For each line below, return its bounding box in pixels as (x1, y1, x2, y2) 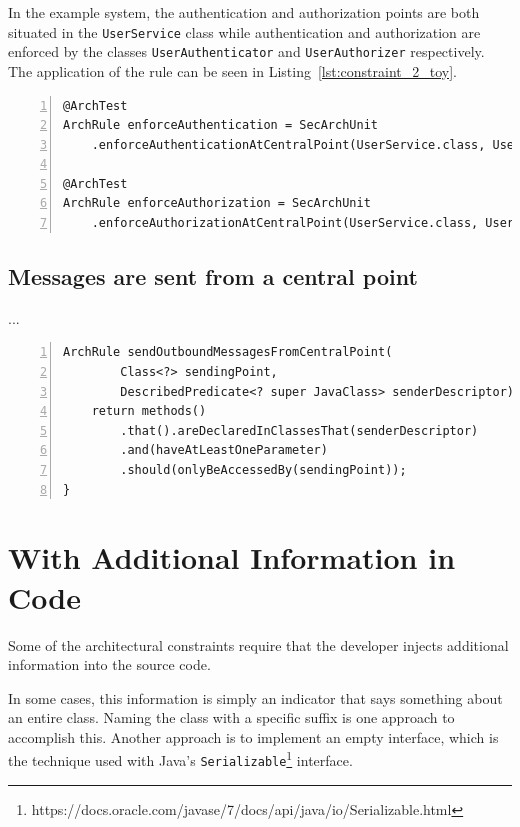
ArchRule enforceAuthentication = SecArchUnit (63, 118, 378, 133)
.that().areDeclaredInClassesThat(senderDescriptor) (120, 423, 479, 438)
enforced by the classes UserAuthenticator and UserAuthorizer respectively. (8, 41, 485, 62)
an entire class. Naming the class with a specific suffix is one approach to (8, 707, 455, 728)
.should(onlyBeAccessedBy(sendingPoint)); (120, 463, 407, 478)
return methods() (91, 404, 207, 419)
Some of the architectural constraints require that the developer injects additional (8, 634, 509, 655)
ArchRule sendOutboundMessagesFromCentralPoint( (63, 345, 393, 360)
